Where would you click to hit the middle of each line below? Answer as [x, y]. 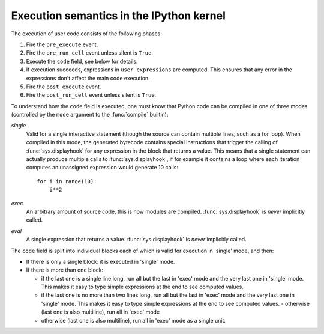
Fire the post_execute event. [64, 87]
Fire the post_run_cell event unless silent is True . [91, 95]
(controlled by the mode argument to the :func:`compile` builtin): [90, 115]
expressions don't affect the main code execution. [88, 78]
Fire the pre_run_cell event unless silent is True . [89, 53]
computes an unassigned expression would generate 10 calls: [102, 168]
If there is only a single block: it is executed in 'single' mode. [100, 261]
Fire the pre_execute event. [62, 44]
